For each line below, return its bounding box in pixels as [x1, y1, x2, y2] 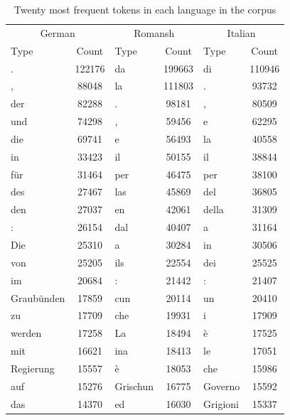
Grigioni [203, 396, 240, 411]
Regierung [11, 360, 55, 375]
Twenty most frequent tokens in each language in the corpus [14, 2, 276, 16]
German [40, 25, 75, 40]
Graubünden [11, 290, 65, 305]
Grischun [114, 378, 154, 393]
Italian [227, 25, 256, 40]
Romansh [134, 25, 175, 40]
